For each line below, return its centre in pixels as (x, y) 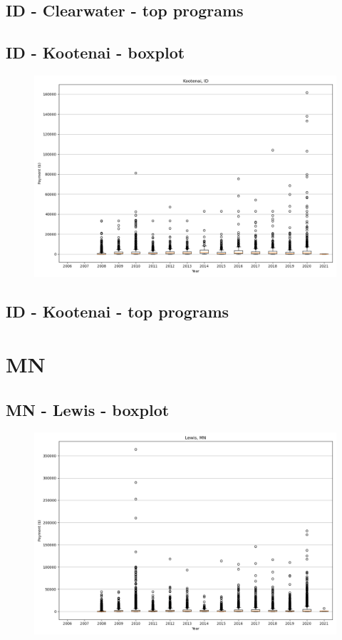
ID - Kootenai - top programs (118, 311)
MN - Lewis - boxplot (88, 409)
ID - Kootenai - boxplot (95, 52)
